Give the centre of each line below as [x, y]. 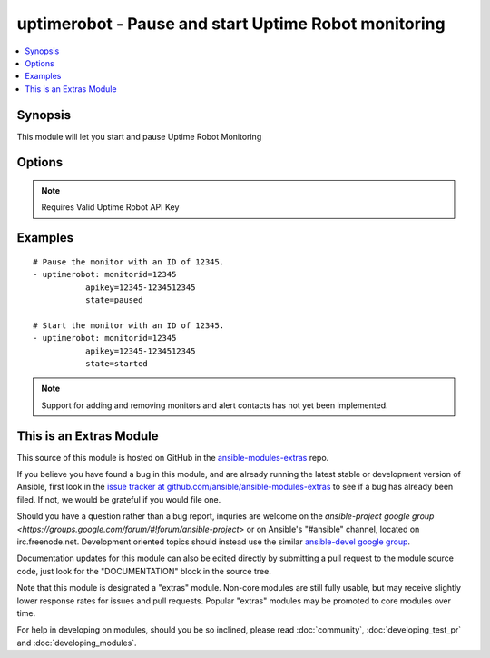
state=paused [114, 300]
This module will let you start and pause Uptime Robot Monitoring [139, 136]
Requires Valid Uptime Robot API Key [110, 207]
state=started [117, 363]
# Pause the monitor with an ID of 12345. [129, 262]
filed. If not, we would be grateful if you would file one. [119, 499]
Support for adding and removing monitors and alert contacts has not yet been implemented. [215, 405]
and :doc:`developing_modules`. [77, 643]
